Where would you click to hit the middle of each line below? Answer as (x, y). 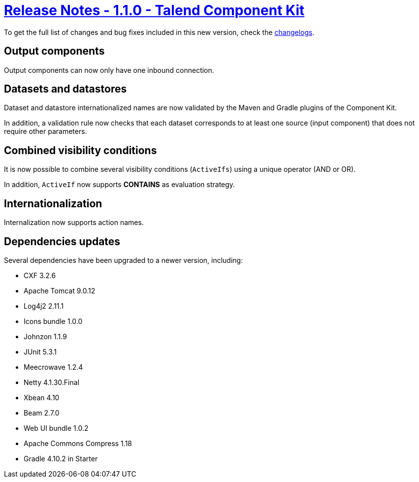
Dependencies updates (62, 241)
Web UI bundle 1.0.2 (56, 428)
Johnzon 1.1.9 (45, 336)
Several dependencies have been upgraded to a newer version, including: (124, 260)
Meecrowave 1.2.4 (53, 367)
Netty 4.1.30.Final (52, 382)
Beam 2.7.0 (42, 413)
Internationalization (53, 203)
